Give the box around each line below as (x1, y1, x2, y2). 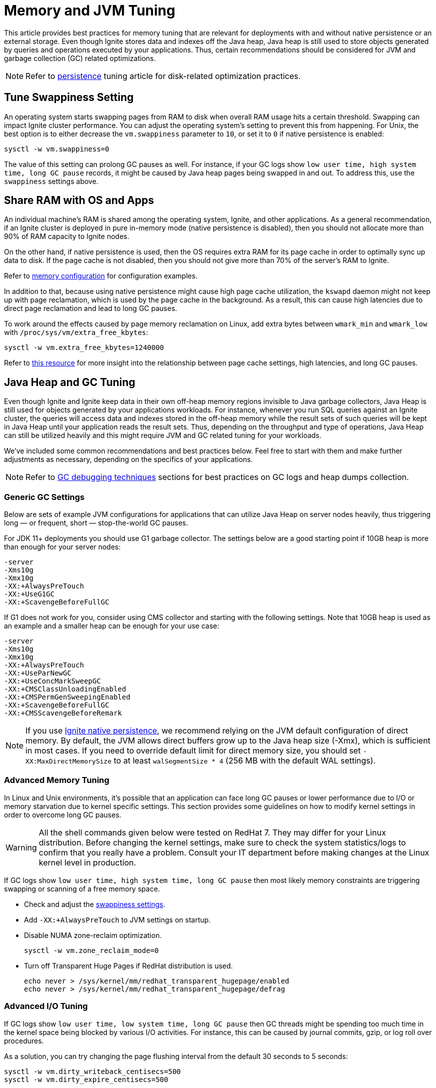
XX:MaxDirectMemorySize (25, 757, 112, 765)
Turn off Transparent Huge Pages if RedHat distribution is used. (24, 961, 233, 970)
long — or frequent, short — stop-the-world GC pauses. (4, 518, 188, 527)
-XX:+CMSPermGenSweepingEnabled (4, 693, 130, 701)
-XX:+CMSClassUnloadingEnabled (4, 685, 126, 693)
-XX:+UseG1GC (4, 590, 55, 598)
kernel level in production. (38, 857, 136, 867)
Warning (5, 842, 37, 852)
